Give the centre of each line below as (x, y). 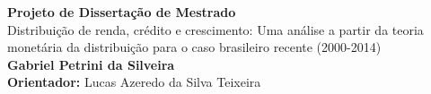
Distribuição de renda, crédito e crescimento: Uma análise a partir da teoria (215, 29)
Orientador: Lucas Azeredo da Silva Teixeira (134, 82)
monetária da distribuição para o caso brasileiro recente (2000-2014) (194, 47)
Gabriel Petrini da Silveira (91, 64)
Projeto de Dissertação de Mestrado (122, 12)
